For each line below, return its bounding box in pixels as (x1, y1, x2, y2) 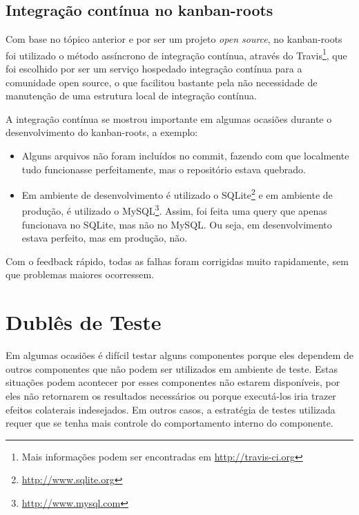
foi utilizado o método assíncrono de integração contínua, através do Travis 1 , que (6, 46, 347, 62)
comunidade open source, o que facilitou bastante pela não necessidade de (6, 75, 318, 89)
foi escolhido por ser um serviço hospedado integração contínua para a (6, 61, 302, 76)
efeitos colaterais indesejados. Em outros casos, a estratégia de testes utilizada (6, 402, 336, 416)
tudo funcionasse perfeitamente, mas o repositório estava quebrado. (21, 162, 307, 176)
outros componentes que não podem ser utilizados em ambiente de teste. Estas (6, 361, 338, 376)
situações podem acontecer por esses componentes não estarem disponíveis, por (6, 375, 340, 389)
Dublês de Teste (6, 308, 162, 336)
